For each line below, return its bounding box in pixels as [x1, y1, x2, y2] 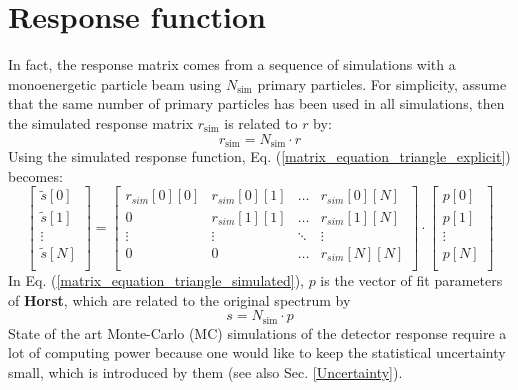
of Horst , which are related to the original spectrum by [8, 289, 351, 310]
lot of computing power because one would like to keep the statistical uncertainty [8, 342, 506, 363]
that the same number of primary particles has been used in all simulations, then [8, 93, 505, 114]
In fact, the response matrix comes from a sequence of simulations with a [8, 54, 456, 75]
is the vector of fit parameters [320, 269, 503, 290]
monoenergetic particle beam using [8, 73, 222, 94]
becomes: [8, 165, 63, 186]
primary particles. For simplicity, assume [257, 73, 507, 94]
